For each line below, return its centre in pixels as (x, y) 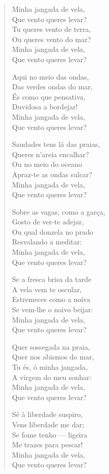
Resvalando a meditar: (47, 242)
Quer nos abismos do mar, (53, 357)
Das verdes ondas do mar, (52, 87)
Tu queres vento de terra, (51, 29)
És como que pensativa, (49, 96)
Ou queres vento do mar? (51, 39)
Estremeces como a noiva (51, 299)
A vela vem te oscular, (47, 289)
